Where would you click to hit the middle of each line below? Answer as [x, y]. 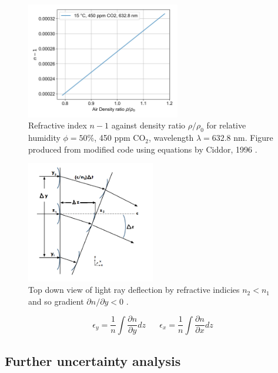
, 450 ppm [112, 138]
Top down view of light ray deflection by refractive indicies [134, 290]
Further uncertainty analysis [93, 361]
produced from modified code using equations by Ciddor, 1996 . [143, 149]
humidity [44, 138]
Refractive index [58, 125]
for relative [226, 125]
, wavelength [171, 138]
